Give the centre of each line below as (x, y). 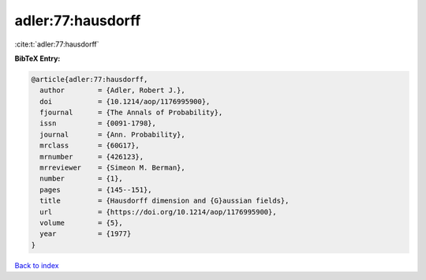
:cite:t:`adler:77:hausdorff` (57, 44)
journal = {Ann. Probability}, (112, 134)
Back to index (37, 265)
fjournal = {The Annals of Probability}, (131, 113)
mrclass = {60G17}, (90, 146)
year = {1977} (86, 234)
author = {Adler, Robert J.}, (112, 90)
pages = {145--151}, (96, 190)
